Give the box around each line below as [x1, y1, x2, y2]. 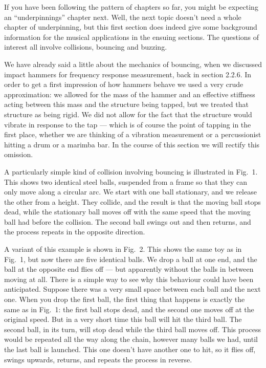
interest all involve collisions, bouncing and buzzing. [4, 41, 167, 52]
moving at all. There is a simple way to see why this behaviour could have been [4, 273, 254, 284]
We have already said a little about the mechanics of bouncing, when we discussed [4, 58, 262, 69]
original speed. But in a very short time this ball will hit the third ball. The [4, 314, 242, 324]
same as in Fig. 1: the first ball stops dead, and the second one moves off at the [4, 304, 254, 314]
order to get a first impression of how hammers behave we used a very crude [4, 79, 243, 90]
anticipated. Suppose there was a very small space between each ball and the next [4, 284, 261, 294]
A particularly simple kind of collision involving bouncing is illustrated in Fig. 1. [4, 166, 258, 177]
